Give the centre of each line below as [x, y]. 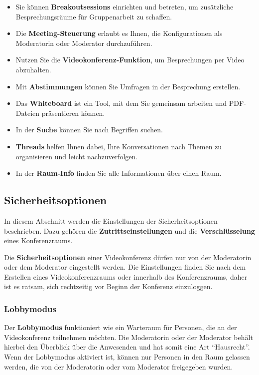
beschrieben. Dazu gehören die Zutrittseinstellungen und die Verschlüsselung [129, 230]
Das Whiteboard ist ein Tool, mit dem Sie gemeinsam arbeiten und [121, 103]
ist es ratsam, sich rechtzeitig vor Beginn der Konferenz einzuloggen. [108, 286]
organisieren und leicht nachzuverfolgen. [77, 156]
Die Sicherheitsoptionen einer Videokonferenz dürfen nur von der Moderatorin [128, 257]
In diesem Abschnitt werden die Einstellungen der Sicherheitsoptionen [111, 220]
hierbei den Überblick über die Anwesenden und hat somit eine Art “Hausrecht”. [127, 347]
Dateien [28, 113]
